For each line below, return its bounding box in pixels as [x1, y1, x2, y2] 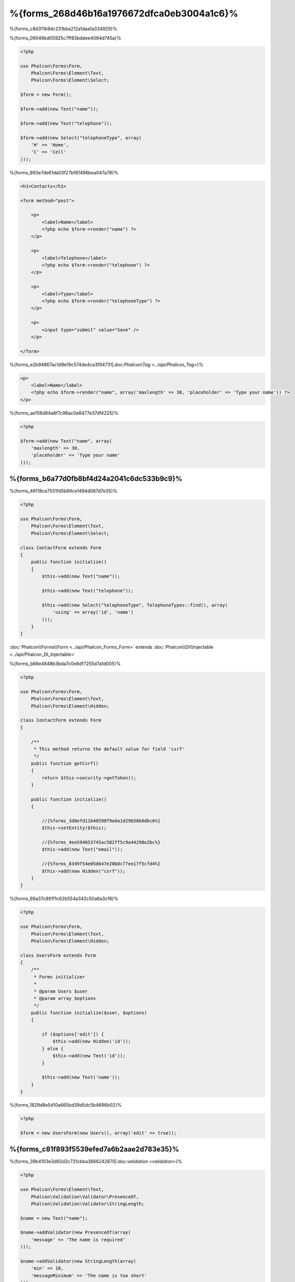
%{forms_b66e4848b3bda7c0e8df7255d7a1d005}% [9, 660, 121, 667]
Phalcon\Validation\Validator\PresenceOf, [31, 1194, 139, 1199]
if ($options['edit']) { [41, 1031, 104, 1037]
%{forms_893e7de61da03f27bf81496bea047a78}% [9, 169, 119, 175]
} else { [41, 1046, 64, 1051]
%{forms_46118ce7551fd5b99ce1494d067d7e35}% [9, 488, 118, 494]
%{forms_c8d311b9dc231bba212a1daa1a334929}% [9, 26, 118, 32]
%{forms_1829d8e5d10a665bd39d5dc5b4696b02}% [9, 1102, 122, 1108]
